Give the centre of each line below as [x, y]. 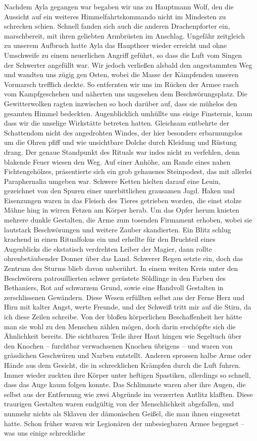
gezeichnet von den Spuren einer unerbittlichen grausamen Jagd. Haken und [119, 191]
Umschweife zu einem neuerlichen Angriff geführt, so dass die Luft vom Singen [123, 55]
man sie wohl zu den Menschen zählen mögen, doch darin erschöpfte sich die [120, 326]
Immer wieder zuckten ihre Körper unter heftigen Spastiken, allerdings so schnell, [128, 375]
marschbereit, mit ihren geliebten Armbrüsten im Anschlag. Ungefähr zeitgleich [125, 35]
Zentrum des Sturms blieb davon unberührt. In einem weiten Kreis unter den [121, 268]
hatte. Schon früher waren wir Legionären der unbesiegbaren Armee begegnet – [124, 423]
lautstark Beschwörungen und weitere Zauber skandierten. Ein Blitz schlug [118, 229]
